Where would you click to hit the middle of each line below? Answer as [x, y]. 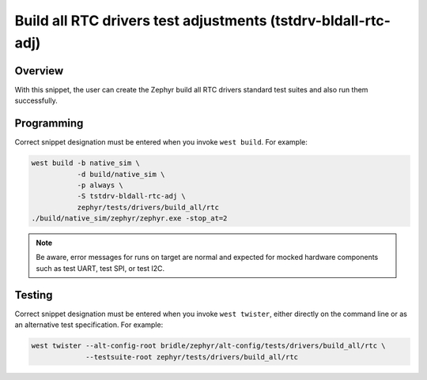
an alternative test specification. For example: [89, 325]
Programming [49, 124]
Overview [39, 71]
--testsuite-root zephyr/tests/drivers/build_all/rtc [192, 357]
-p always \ [100, 185]
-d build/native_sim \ [121, 174]
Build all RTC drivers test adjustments [141, 21]
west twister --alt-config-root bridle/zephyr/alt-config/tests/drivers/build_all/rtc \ [209, 346]
